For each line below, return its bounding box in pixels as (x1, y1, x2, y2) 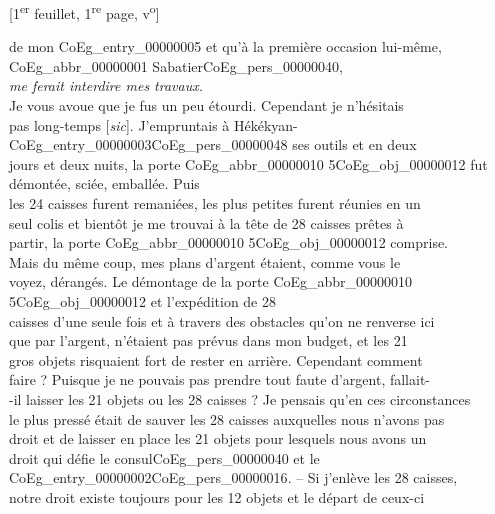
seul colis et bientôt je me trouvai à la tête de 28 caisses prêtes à (9, 212, 404, 233)
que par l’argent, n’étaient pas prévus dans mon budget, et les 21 (9, 330, 408, 351)
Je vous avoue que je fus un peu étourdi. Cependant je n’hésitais (9, 95, 404, 116)
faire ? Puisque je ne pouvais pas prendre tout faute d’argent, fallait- (9, 369, 431, 390)
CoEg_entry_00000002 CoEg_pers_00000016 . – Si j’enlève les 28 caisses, (9, 467, 458, 488)
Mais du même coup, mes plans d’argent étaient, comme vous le (9, 251, 401, 272)
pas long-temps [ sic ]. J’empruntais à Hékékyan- (9, 114, 298, 135)
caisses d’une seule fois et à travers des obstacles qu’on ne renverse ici (9, 310, 435, 331)
